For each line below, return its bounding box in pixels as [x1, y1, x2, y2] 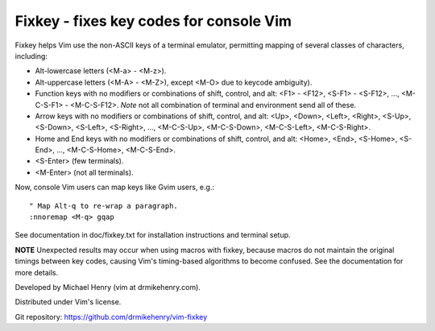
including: [14, 51, 48, 60]
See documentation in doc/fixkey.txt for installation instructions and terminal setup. [14, 230, 291, 240]
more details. [14, 267, 59, 277]
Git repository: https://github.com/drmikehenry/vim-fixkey [14, 312, 208, 321]
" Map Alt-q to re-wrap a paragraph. [29, 201, 179, 210]
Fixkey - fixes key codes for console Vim [14, 12, 292, 30]
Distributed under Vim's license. [14, 297, 122, 307]
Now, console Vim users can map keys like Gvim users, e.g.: [14, 182, 215, 192]
